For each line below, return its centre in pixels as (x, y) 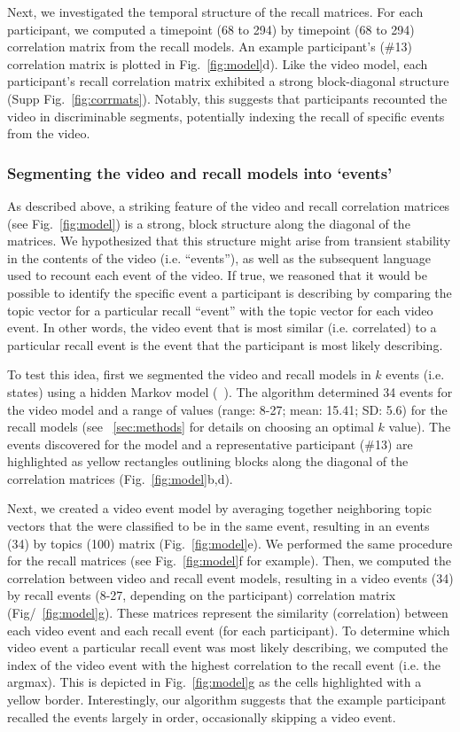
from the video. (49, 133)
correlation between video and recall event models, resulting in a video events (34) (230, 577)
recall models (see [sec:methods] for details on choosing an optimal (191, 427)
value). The (420, 427)
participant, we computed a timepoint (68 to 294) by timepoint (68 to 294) (211, 29)
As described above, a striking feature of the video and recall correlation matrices (229, 205)
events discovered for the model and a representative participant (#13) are (210, 444)
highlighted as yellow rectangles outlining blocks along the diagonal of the (208, 461)
